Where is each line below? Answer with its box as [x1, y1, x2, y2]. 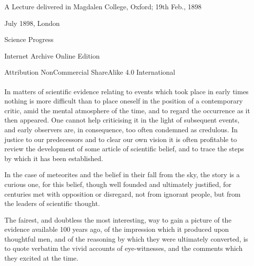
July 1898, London [4, 18, 60, 28]
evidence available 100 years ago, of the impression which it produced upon [4, 224, 229, 234]
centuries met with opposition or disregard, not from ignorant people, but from [4, 188, 241, 199]
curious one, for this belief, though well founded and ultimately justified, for [4, 179, 232, 189]
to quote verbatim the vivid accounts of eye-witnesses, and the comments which [4, 243, 243, 253]
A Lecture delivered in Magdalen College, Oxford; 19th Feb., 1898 [4, 1, 202, 11]
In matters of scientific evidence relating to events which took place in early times [4, 86, 249, 96]
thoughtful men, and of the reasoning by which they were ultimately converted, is [4, 233, 248, 244]
